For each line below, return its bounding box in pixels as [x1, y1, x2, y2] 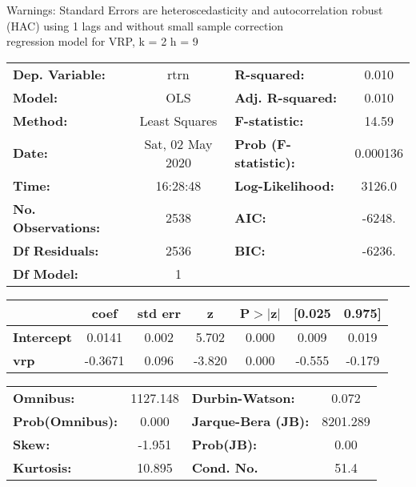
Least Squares [139, 111, 218, 130]
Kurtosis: [13, 457, 72, 477]
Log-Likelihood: [234, 175, 334, 195]
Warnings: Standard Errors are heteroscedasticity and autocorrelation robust [6, 2, 383, 18]
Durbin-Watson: [191, 388, 295, 407]
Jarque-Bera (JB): [191, 411, 310, 430]
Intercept [13, 327, 72, 346]
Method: [13, 111, 68, 130]
